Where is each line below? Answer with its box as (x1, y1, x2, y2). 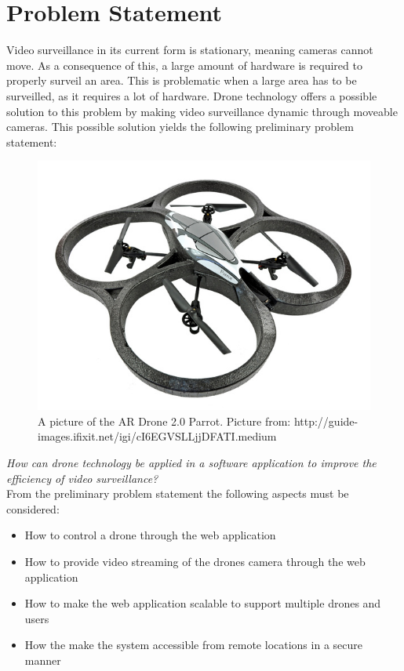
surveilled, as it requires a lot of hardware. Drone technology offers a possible (6, 87, 377, 103)
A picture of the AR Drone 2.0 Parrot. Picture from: (38, 412, 291, 429)
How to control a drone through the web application (24, 527, 276, 543)
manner (24, 652, 61, 668)
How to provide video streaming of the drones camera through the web (24, 553, 366, 570)
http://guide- (293, 412, 359, 429)
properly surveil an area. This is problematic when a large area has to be (6, 72, 357, 89)
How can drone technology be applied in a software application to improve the (6, 455, 377, 471)
